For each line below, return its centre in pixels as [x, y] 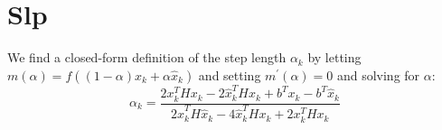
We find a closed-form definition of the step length [147, 57]
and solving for [378, 74]
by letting [334, 57]
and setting [230, 74]
